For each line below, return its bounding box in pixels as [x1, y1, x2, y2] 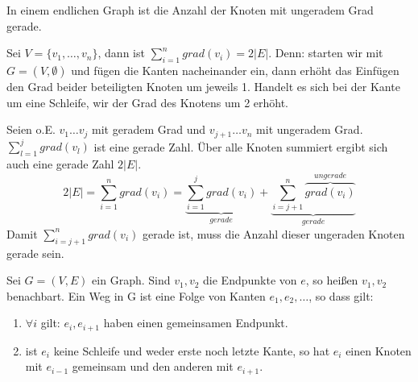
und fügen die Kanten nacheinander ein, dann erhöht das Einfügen [71, 61, 399, 78]
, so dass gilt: [308, 287, 374, 304]
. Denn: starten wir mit [268, 44, 383, 61]
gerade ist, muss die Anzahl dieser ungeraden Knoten [142, 225, 405, 242]
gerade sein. [6, 244, 64, 261]
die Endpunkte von [203, 272, 297, 289]
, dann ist [97, 44, 145, 61]
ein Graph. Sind [92, 272, 171, 289]
